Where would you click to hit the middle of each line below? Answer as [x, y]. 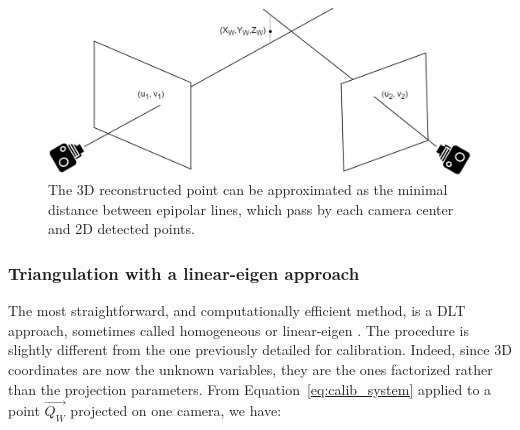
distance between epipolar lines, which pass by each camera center [251, 208]
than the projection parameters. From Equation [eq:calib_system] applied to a [250, 388]
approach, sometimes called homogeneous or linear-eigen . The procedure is [238, 329]
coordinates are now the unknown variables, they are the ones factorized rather [250, 369]
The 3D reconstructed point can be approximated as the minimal [248, 189]
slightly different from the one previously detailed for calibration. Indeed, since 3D [260, 349]
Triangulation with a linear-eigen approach [184, 272]
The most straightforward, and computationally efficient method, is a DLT [237, 310]
